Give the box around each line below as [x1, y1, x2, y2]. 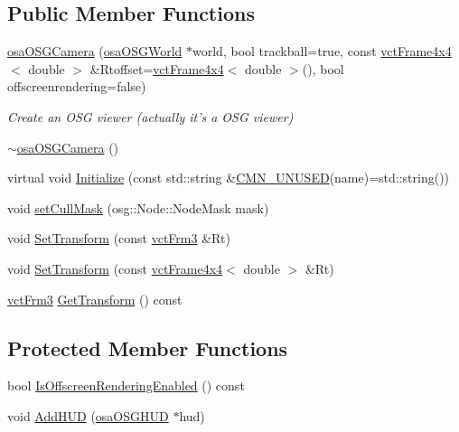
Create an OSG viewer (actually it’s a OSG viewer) [7, 107, 294, 126]
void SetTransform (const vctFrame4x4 [7, 258, 223, 277]
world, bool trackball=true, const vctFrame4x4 [192, 42, 452, 61]
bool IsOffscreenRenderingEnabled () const [7, 376, 245, 395]
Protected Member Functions [7, 333, 288, 362]
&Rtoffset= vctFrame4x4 [89, 59, 224, 78]
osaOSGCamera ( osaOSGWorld [7, 42, 183, 61]
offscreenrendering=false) [7, 77, 146, 96]
